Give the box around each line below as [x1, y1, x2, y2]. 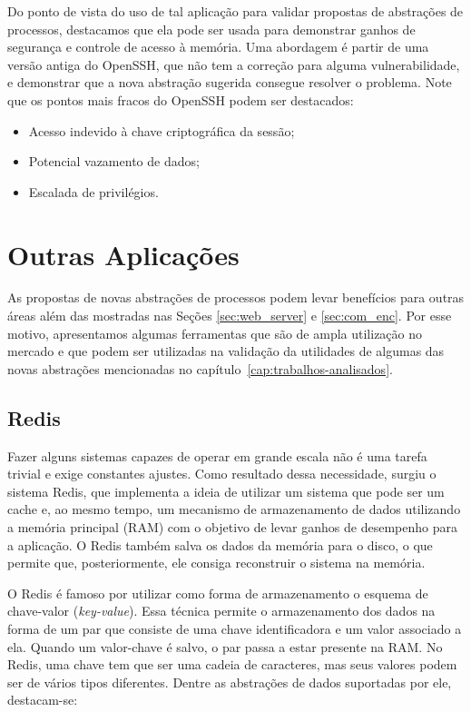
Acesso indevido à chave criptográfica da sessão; [28, 121, 295, 140]
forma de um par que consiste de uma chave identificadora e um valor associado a [7, 618, 462, 638]
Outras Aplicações [7, 235, 240, 272]
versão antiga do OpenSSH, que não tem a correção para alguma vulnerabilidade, [7, 54, 460, 74]
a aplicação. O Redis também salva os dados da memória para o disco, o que [7, 535, 433, 554]
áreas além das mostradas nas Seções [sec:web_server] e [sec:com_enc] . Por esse [7, 306, 452, 325]
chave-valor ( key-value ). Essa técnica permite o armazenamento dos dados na [7, 601, 436, 620]
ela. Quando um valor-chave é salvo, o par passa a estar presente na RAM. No [7, 637, 443, 656]
